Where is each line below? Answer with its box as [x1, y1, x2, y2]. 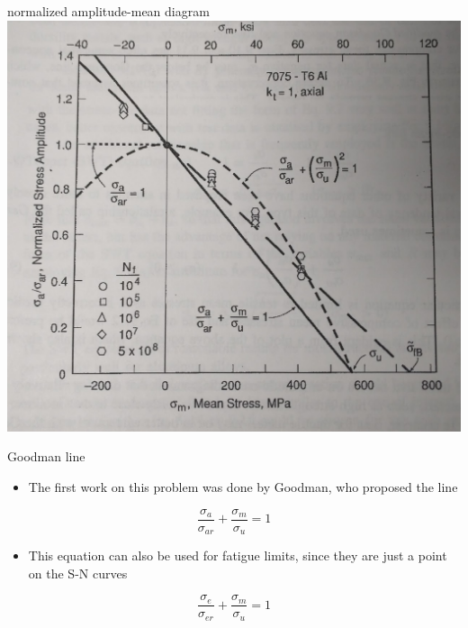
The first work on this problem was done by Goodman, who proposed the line [28, 478, 458, 496]
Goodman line [7, 447, 85, 466]
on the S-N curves [28, 563, 128, 582]
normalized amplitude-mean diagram [7, 2, 210, 20]
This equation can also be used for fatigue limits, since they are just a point [28, 546, 447, 565]
